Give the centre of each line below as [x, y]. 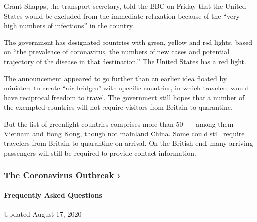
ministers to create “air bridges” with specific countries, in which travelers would [127, 88]
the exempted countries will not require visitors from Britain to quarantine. [118, 107]
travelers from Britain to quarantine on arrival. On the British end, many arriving [128, 143]
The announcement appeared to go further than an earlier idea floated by [116, 78]
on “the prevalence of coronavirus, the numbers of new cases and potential [117, 52]
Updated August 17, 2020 [43, 213]
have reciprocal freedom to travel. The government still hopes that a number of [124, 97]
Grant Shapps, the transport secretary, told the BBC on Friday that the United [125, 6]
